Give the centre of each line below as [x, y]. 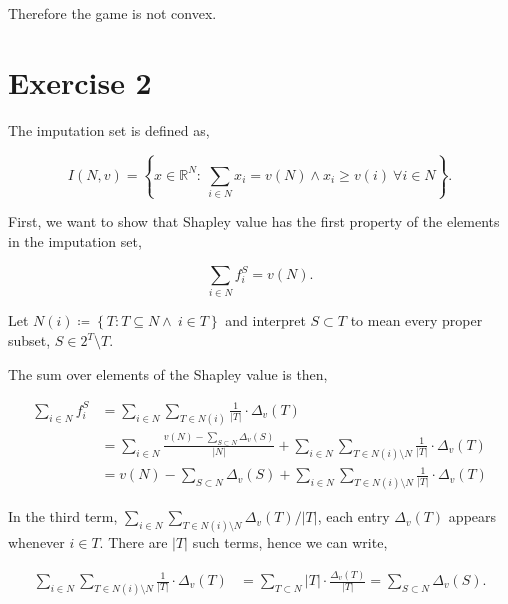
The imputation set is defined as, [109, 129]
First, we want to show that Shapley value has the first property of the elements [254, 221]
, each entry [353, 516]
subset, [29, 340]
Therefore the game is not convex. [112, 13]
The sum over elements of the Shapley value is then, [168, 373]
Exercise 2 [80, 81]
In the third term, [63, 516]
